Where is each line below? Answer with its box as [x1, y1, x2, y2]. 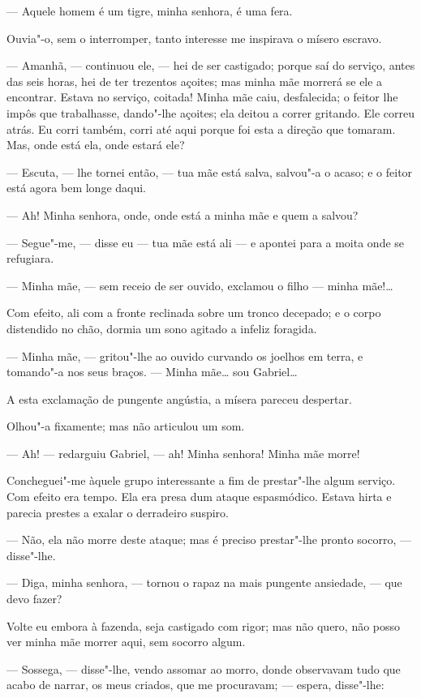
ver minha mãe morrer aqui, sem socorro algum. [6, 633, 246, 650]
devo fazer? [6, 590, 62, 607]
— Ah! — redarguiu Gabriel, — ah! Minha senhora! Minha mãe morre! [6, 444, 360, 461]
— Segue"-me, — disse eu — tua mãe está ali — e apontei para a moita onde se [6, 233, 405, 251]
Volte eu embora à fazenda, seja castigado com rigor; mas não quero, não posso [6, 617, 401, 634]
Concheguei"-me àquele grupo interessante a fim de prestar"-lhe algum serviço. [6, 472, 396, 489]
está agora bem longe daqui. [6, 179, 147, 196]
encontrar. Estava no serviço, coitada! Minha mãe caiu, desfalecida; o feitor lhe [6, 88, 398, 105]
